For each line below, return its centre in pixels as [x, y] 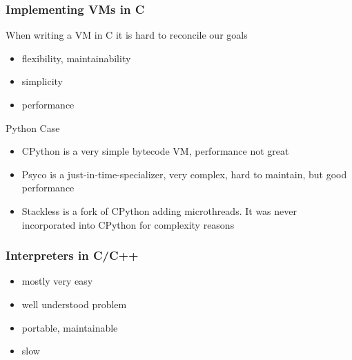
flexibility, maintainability [76, 58]
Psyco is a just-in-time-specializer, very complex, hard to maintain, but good [184, 174]
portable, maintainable [70, 327]
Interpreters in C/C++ [72, 255]
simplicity [42, 81]
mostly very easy [57, 281]
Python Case [33, 127]
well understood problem [74, 304]
